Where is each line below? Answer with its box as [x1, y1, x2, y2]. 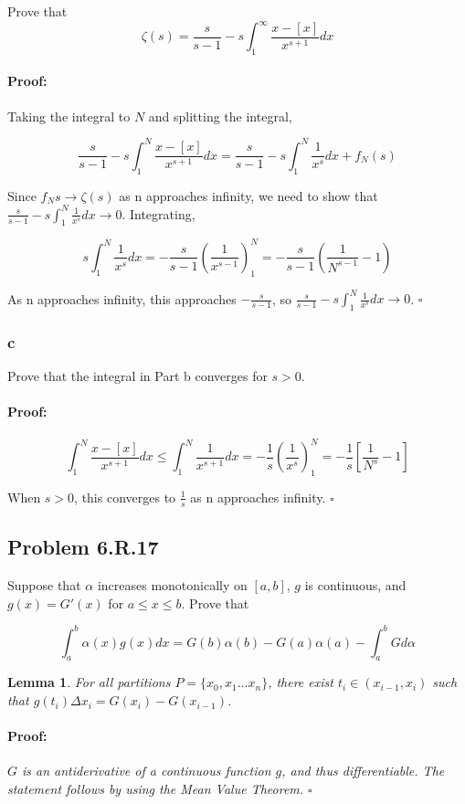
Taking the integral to [7, 106, 131, 125]
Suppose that [7, 576, 81, 594]
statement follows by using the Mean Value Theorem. [7, 779, 304, 799]
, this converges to [74, 487, 176, 506]
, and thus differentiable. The [281, 761, 445, 780]
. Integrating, [122, 204, 196, 223]
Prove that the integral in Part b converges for [7, 366, 268, 386]
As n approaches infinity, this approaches [7, 289, 237, 308]
